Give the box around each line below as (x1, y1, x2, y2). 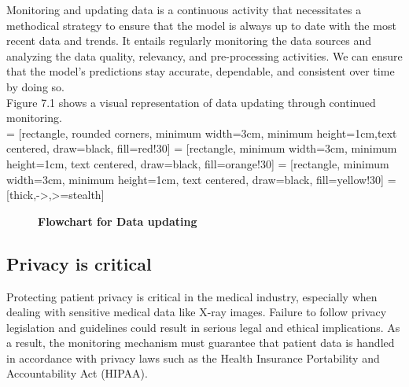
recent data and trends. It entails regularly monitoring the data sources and (6, 32, 372, 49)
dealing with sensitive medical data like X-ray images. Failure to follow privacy (6, 304, 387, 320)
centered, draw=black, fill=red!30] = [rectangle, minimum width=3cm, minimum (6, 140, 397, 157)
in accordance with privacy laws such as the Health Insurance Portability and (6, 349, 380, 366)
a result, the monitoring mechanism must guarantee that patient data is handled (6, 334, 395, 351)
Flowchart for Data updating (38, 212, 197, 229)
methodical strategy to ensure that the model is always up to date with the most (6, 17, 396, 33)
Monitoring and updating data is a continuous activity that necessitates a (6, 2, 362, 17)
